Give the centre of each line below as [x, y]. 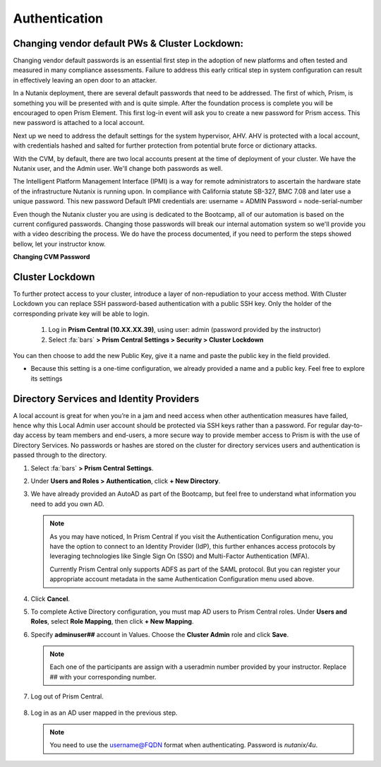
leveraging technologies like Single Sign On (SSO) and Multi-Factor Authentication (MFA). [180, 556]
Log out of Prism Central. [67, 696]
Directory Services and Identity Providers [106, 399]
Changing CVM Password [52, 257]
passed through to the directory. [60, 455]
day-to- [351, 426]
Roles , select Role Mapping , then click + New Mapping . [112, 622]
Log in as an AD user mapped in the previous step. [104, 713]
